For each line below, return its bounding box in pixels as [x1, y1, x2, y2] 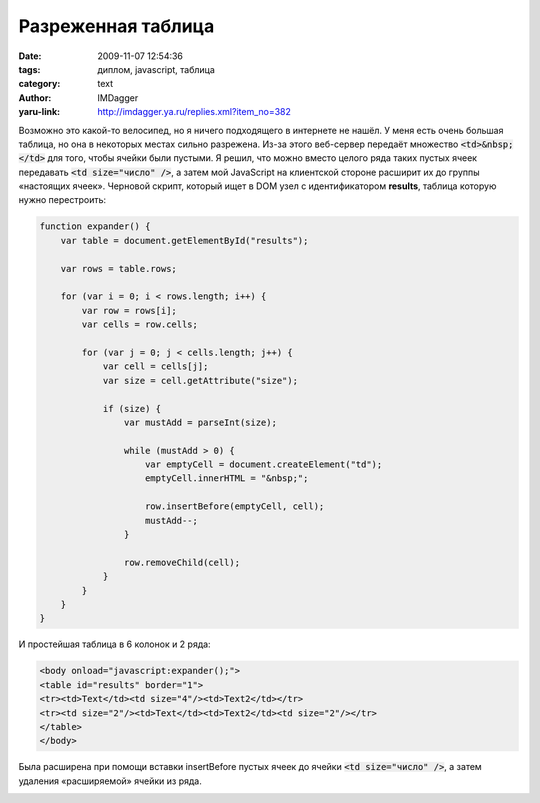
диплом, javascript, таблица [97, 63, 215, 75]
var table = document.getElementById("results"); [60, 235, 309, 246]
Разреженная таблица [18, 15, 215, 37]
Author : [18, 91, 52, 104]
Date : [18, 50, 42, 62]
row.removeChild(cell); [123, 556, 240, 568]
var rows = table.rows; [60, 263, 177, 274]
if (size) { [102, 403, 162, 414]
